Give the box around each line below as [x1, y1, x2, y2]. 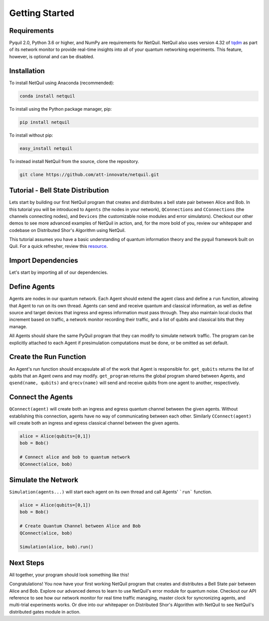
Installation [9, 66, 45, 75]
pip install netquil [19, 119, 70, 125]
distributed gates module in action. [9, 609, 81, 615]
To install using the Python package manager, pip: [9, 106, 112, 112]
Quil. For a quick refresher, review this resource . [9, 243, 108, 249]
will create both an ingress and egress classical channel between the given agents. [9, 420, 180, 426]
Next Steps [9, 559, 44, 567]
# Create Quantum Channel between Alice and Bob [19, 523, 141, 529]
